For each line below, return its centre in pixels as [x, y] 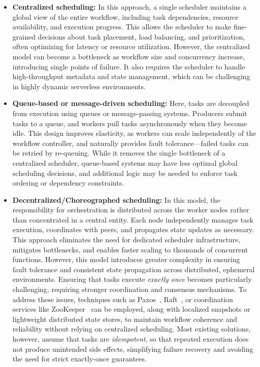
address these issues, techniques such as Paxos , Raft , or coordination [123, 299]
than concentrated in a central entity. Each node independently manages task [133, 219]
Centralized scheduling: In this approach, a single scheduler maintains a [129, 7]
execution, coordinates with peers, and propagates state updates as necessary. [133, 229]
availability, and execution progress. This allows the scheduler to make [122, 27]
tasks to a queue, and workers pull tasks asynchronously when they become [130, 123]
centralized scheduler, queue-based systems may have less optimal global [125, 162]
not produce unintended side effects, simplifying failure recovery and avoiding [133, 348]
